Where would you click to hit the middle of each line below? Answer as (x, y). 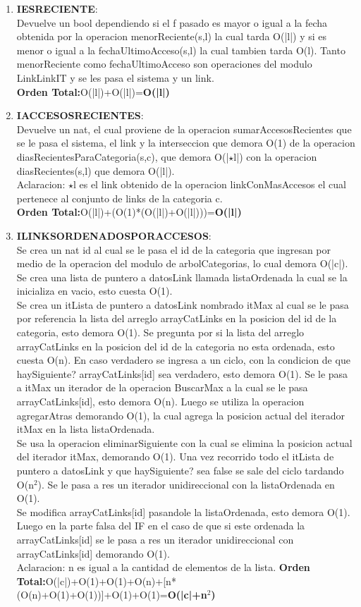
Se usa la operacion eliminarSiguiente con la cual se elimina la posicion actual (184, 442)
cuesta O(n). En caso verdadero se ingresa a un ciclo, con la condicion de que (183, 360)
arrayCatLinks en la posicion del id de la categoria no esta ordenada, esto (176, 346)
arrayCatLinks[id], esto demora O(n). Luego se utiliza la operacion (160, 401)
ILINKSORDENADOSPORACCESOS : (114, 235)
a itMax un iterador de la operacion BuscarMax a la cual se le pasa (162, 387)
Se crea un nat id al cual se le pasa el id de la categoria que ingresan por (174, 249)
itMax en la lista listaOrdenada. (86, 429)
